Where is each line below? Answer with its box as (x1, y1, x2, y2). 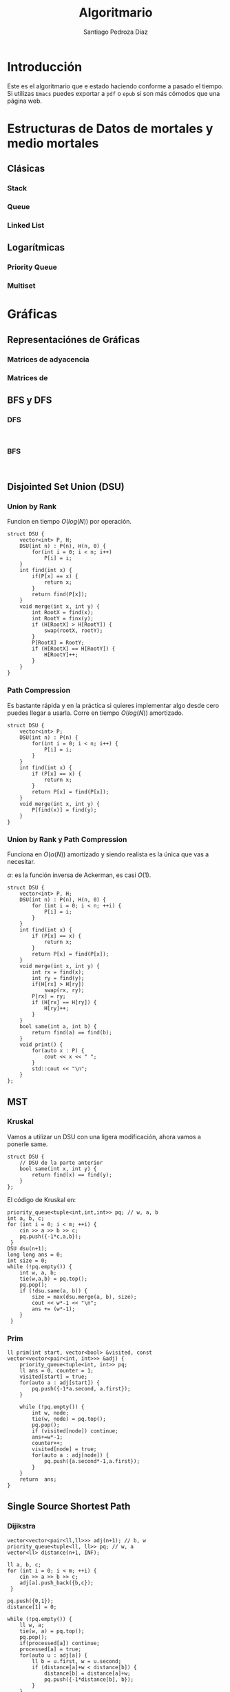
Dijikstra (7, 1522, 36, 1531)
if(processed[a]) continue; (19, 1640, 100, 1646)
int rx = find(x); (32, 968, 85, 976)
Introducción (7, 59, 83, 75)
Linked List (7, 221, 45, 230)
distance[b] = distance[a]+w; (43, 1670, 131, 1677)
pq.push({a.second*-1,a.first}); (43, 1457, 140, 1464)
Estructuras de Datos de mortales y (7, 121, 213, 136)
